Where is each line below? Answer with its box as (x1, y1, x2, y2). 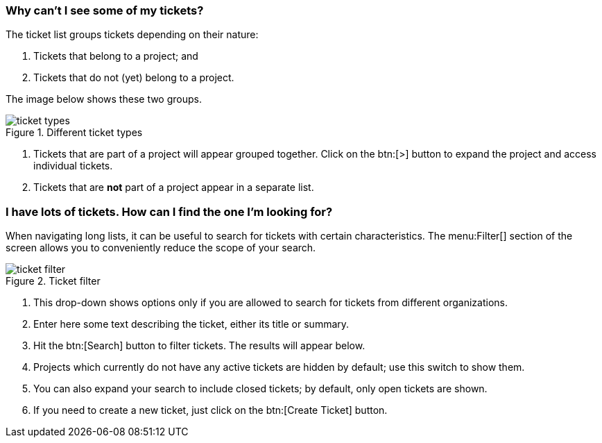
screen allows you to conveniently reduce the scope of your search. (6, 242, 316, 254)
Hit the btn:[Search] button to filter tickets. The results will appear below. (33, 340, 365, 352)
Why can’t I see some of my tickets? (6, 3, 204, 17)
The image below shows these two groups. (6, 93, 202, 106)
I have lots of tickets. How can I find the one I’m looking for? (6, 204, 333, 219)
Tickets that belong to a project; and (33, 50, 198, 62)
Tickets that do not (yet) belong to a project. (33, 72, 234, 84)
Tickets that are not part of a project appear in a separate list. (33, 181, 314, 194)
